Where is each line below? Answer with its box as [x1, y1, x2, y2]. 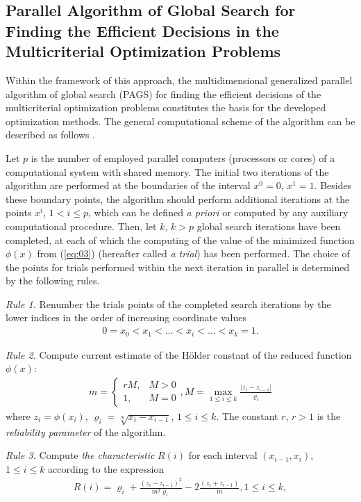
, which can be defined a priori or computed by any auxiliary [88, 205, 349, 220]
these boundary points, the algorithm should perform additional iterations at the [6, 191, 350, 206]
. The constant [216, 408, 278, 423]
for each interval [188, 448, 258, 462]
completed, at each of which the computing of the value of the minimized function [6, 232, 355, 247]
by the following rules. [6, 273, 100, 288]
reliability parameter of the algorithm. [6, 424, 166, 439]
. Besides [314, 178, 352, 193]
